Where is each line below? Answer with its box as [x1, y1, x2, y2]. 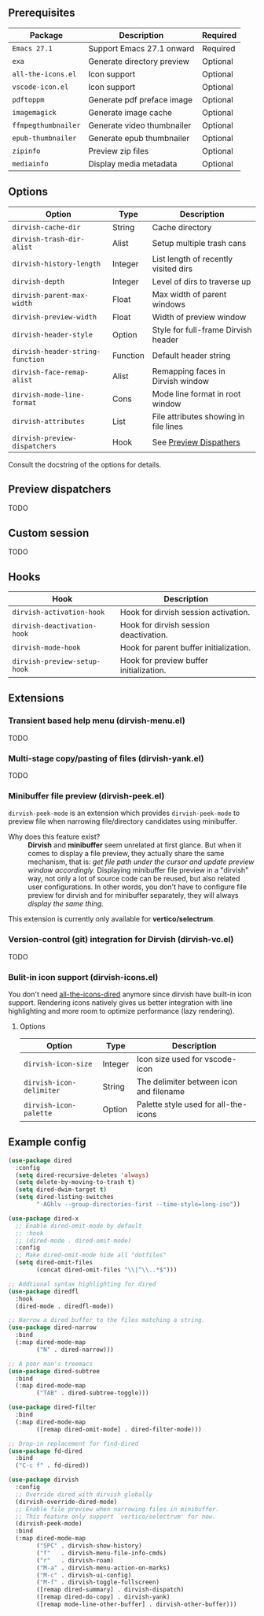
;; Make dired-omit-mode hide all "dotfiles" [15, 1251, 167, 1260]
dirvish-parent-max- [12, 291, 89, 300]
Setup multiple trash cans [152, 237, 247, 248]
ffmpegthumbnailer [12, 121, 81, 129]
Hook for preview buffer [120, 655, 208, 666]
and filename [136, 1085, 185, 1097]
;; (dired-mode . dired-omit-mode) [15, 1237, 132, 1245]
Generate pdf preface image [88, 94, 193, 105]
